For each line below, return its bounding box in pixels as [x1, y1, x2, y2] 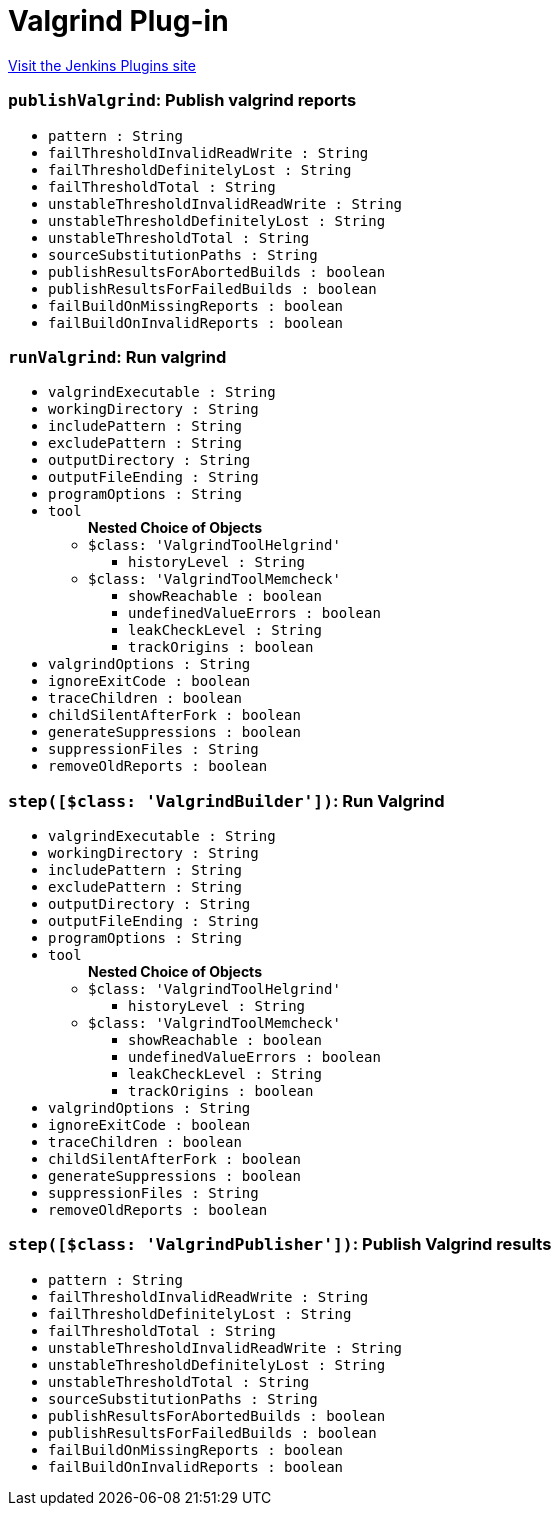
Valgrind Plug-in [8, 4, 229, 38]
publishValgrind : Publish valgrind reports [8, 90, 357, 111]
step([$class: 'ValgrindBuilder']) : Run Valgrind [8, 790, 445, 811]
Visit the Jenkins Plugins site [8, 56, 196, 74]
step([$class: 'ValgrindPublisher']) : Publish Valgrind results [8, 1234, 552, 1255]
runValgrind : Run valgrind [8, 346, 227, 367]
